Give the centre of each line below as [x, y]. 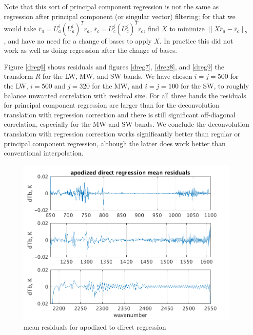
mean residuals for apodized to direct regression [95, 327]
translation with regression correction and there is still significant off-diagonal [120, 114]
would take [20, 28]
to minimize [187, 28]
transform [19, 76]
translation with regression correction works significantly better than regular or [122, 134]
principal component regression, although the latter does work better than [115, 143]
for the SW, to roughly [215, 86]
